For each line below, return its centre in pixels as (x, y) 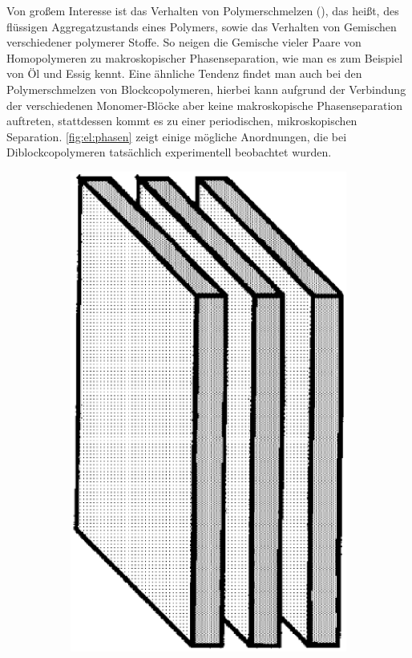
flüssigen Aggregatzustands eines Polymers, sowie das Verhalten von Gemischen (202, 26)
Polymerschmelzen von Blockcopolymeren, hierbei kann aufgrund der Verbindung (206, 89)
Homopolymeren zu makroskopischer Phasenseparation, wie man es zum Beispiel (205, 57)
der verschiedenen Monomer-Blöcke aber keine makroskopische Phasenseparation (205, 105)
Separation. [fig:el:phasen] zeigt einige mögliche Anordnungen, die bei (177, 136)
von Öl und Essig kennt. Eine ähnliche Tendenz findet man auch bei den (184, 73)
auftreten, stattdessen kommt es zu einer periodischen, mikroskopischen (182, 121)
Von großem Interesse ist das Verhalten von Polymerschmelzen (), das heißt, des (203, 10)
